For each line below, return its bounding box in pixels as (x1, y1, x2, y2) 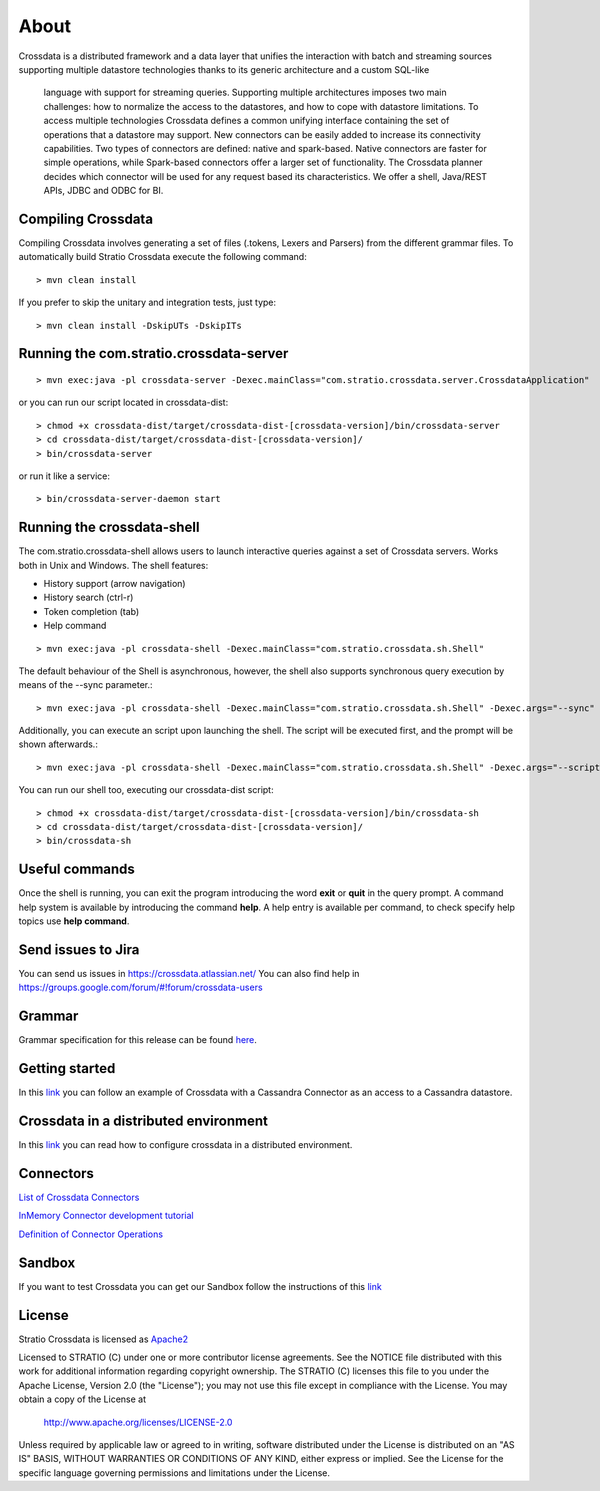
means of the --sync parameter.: (18, 679, 154, 691)
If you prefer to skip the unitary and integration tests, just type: (18, 296, 277, 309)
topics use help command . (18, 915, 130, 927)
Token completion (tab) (43, 605, 140, 617)
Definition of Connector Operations (18, 1228, 164, 1240)
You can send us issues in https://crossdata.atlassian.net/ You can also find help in (18, 968, 360, 980)
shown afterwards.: (18, 738, 99, 750)
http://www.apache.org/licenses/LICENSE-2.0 (43, 1416, 233, 1428)
